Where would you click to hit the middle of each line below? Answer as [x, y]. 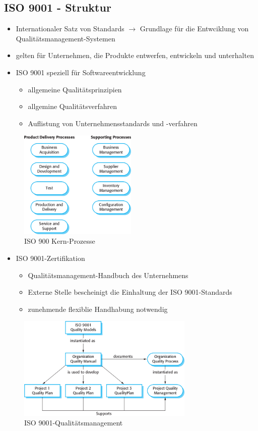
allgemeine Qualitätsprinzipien [75, 89]
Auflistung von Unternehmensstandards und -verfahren [113, 123]
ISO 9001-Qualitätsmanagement [74, 423]
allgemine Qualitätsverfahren [72, 106]
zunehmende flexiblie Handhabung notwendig [98, 309]
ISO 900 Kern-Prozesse [60, 241]
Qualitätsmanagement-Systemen [66, 38]
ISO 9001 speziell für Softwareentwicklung [81, 72]
